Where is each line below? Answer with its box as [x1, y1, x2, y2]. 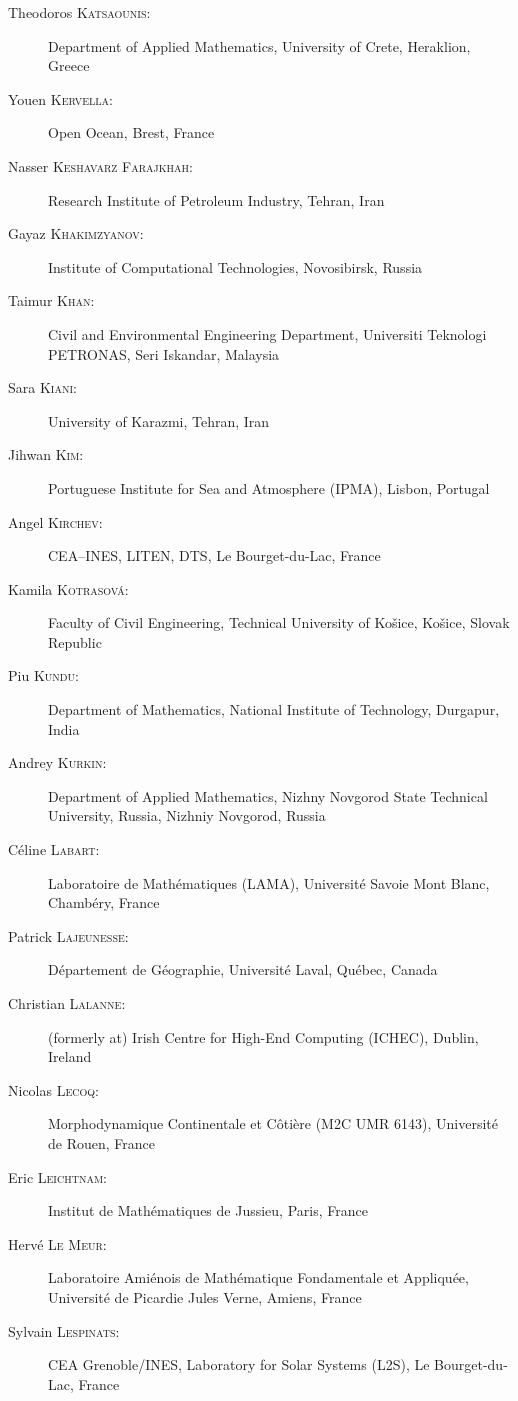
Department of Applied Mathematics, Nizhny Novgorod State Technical [48, 785, 488, 806]
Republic [48, 631, 102, 652]
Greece [48, 55, 90, 76]
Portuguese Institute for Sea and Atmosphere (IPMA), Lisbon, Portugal [48, 477, 490, 498]
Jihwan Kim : [8, 444, 84, 465]
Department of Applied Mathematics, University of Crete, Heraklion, [48, 35, 471, 56]
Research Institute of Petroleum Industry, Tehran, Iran [48, 189, 385, 210]
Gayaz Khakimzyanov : [8, 223, 144, 244]
